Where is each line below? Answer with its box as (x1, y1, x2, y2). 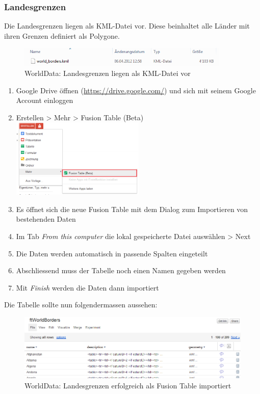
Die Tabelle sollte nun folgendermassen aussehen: (4, 299, 158, 310)
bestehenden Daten (16, 214, 76, 224)
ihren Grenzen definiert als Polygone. (4, 30, 120, 41)
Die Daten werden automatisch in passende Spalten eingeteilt (16, 248, 208, 258)
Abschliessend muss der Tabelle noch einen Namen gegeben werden (16, 265, 226, 276)
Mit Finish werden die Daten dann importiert (16, 282, 159, 293)
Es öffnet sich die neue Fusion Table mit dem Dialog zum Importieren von (16, 203, 248, 214)
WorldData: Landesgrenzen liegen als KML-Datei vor (24, 67, 191, 78)
